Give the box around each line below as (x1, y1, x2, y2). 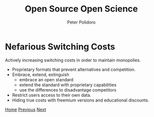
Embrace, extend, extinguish (12, 71, 69, 78)
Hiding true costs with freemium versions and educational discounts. (12, 97, 149, 103)
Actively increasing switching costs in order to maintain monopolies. (5, 57, 141, 63)
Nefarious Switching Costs (5, 41, 115, 52)
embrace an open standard (19, 77, 74, 82)
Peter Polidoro (67, 19, 96, 25)
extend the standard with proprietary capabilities (19, 82, 117, 88)
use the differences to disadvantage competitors (19, 87, 117, 92)
